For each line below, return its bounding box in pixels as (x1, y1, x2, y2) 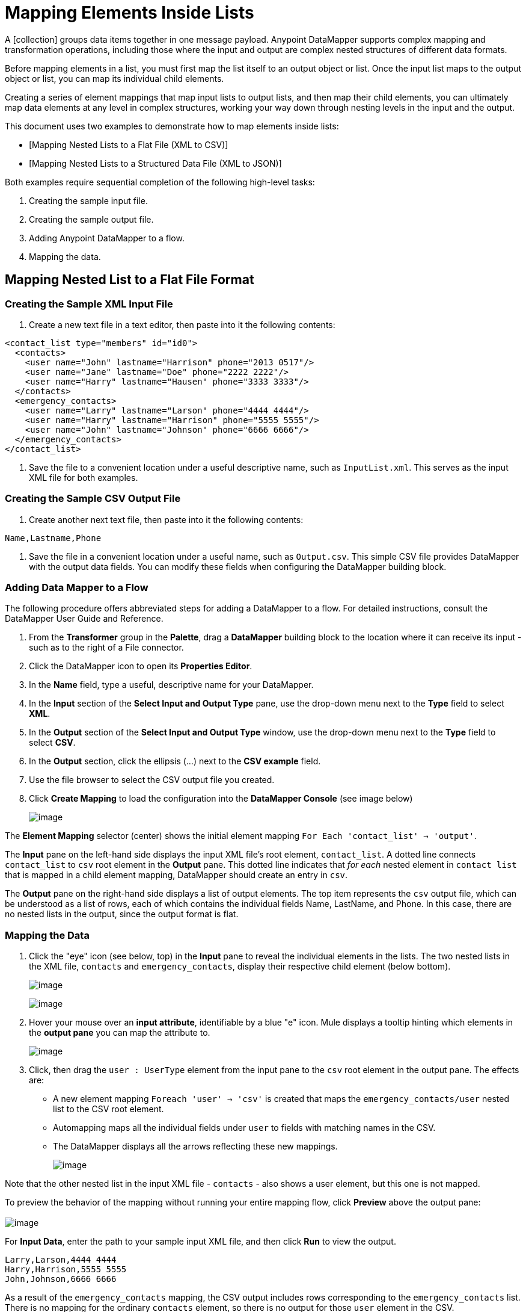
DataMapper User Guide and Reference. (5, 613, 164, 624)
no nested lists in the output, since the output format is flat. (5, 909, 239, 920)
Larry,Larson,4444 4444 (5, 1255, 117, 1265)
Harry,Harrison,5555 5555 (5, 1264, 127, 1275)
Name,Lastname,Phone (5, 533, 102, 543)
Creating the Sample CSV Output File (5, 492, 181, 505)
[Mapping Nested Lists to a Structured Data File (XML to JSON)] (29, 158, 282, 169)
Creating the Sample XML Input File (5, 297, 173, 310)
